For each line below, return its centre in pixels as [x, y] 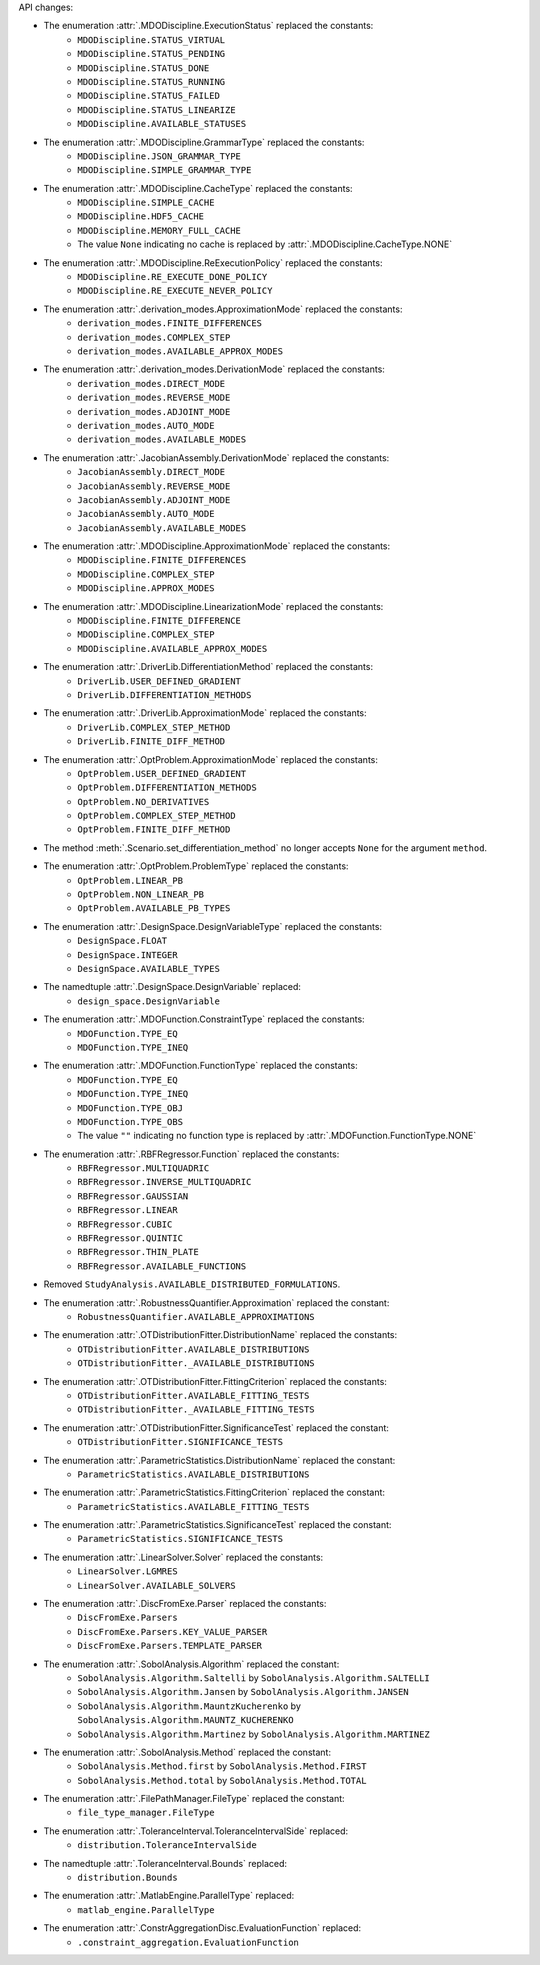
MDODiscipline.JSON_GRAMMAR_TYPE [159, 156]
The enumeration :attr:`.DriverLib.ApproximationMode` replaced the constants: [205, 713]
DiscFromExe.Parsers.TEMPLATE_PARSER [170, 1646]
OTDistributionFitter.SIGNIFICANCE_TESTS [180, 1442]
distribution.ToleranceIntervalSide [167, 1845]
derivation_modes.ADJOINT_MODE [154, 411]
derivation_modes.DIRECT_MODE [151, 383]
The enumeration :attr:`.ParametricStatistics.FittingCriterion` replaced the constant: [214, 1492]
